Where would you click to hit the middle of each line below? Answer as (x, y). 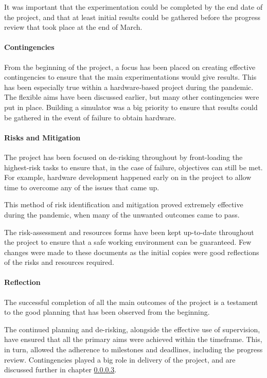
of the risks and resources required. (59, 262)
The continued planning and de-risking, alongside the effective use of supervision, (132, 329)
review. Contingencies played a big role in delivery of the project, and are (120, 359)
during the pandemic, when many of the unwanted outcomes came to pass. (122, 214)
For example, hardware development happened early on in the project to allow (128, 177)
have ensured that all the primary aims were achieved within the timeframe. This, (133, 339)
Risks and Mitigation (42, 137)
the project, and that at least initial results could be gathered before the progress (132, 17)
